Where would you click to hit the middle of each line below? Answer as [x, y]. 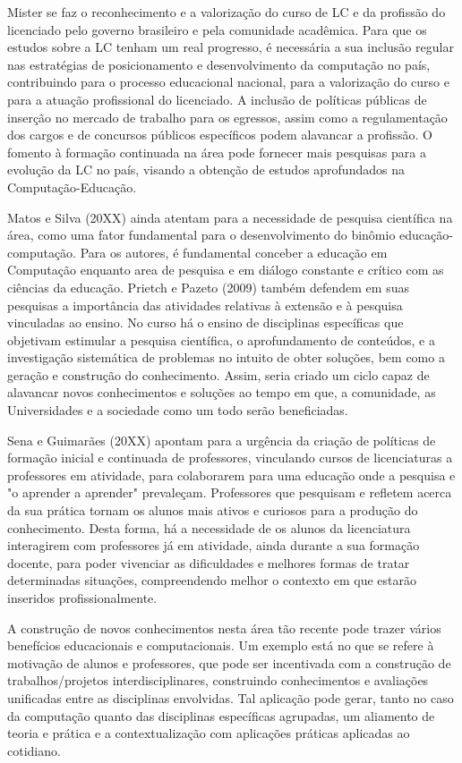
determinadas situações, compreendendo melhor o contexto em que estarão [212, 580]
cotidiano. [34, 750]
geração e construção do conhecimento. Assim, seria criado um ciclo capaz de [218, 374]
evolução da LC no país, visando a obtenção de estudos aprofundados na [206, 170]
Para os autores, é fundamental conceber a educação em [234, 252]
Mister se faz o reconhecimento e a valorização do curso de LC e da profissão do [227, 12]
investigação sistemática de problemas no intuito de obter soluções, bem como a [226, 357]
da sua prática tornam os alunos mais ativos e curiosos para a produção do [213, 510]
